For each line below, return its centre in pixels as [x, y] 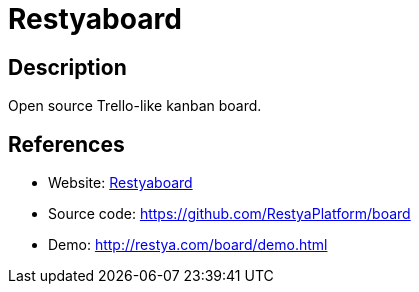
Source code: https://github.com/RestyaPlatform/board [229, 214]
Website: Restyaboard [120, 183]
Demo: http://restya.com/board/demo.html [188, 245]
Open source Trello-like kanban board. [135, 106]
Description [67, 67]
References [66, 144]
